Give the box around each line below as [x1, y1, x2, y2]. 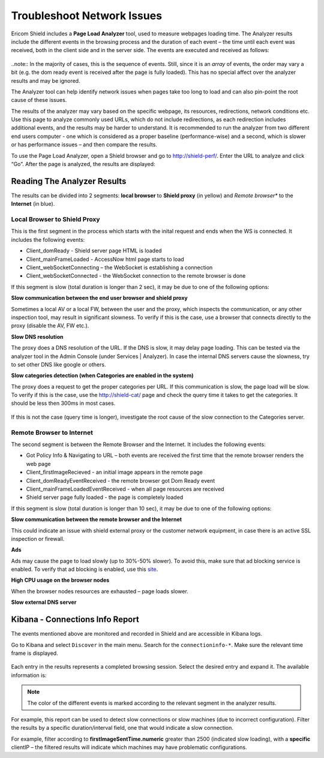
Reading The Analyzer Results [11, 176, 127, 186]
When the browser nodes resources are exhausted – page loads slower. [11, 588, 188, 595]
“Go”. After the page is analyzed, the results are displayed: [11, 161, 155, 168]
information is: [11, 672, 47, 679]
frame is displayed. [11, 649, 58, 657]
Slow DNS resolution [11, 333, 64, 340]
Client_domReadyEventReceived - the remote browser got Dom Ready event [26, 477, 215, 484]
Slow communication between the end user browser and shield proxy [11, 294, 188, 302]
